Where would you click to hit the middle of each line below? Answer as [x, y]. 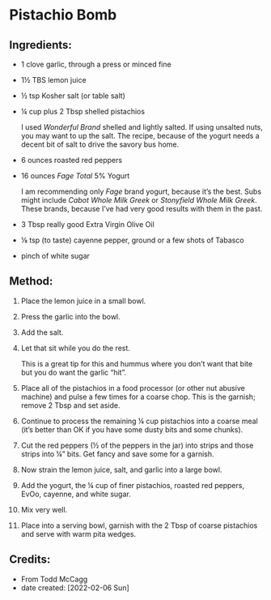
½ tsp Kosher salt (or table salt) [73, 96]
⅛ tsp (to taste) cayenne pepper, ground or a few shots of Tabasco [133, 240]
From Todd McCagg [54, 579]
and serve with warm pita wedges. [78, 534]
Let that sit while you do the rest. [75, 348]
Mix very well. [44, 509]
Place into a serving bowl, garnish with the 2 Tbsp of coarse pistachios [139, 525]
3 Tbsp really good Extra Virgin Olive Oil [87, 224]
